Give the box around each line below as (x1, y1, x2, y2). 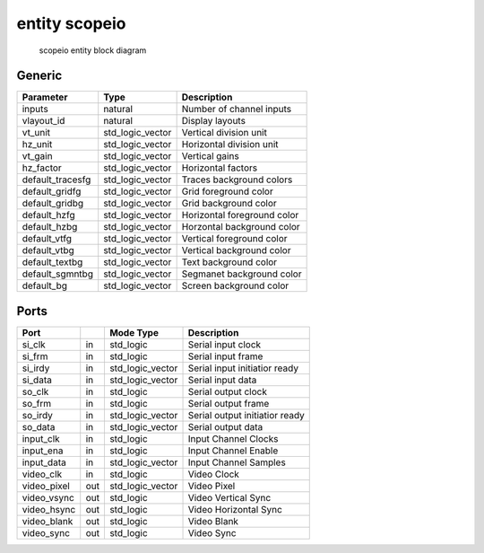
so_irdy (22, 408, 54, 421)
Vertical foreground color (181, 233, 288, 245)
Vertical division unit (181, 127, 268, 139)
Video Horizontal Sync (187, 503, 282, 515)
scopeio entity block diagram (39, 45, 147, 56)
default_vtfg (22, 233, 72, 245)
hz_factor (22, 162, 62, 174)
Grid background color (181, 197, 277, 210)
